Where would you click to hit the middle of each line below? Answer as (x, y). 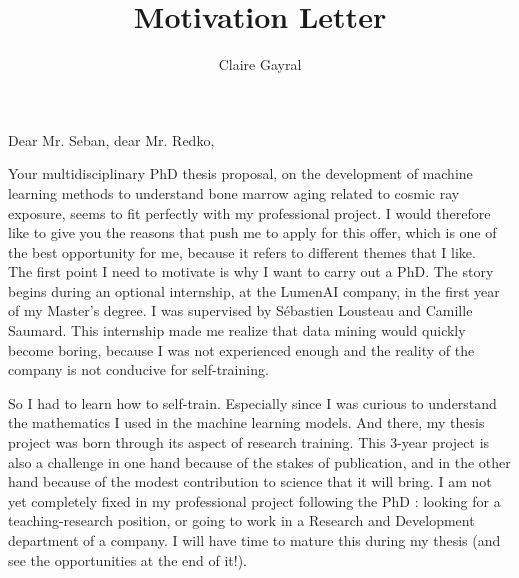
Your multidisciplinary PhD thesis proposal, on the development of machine (240, 173)
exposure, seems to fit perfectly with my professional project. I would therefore (249, 212)
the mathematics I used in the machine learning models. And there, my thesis (246, 422)
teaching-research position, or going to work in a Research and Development (241, 520)
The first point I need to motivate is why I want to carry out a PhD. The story (251, 271)
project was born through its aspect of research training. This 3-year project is (249, 442)
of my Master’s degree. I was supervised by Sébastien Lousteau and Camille (240, 310)
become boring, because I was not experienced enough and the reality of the (241, 349)
